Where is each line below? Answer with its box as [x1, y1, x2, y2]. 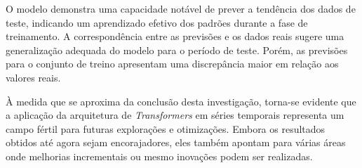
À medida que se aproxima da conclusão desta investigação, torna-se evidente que [6, 93, 356, 108]
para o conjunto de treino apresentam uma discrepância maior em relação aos [6, 56, 339, 71]
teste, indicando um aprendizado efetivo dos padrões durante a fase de [6, 15, 308, 30]
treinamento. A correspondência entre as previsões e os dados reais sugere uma [6, 29, 344, 44]
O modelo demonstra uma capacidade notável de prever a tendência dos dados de [6, 1, 356, 15]
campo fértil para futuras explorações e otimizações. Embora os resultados [6, 121, 326, 136]
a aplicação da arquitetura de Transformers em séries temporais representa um [6, 108, 344, 122]
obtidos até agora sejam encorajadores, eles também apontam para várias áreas [6, 135, 346, 150]
